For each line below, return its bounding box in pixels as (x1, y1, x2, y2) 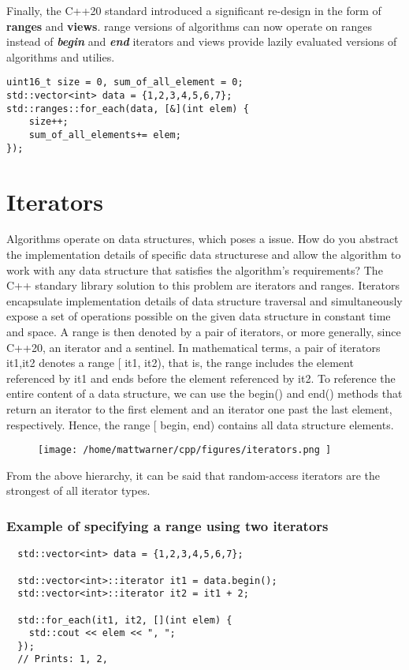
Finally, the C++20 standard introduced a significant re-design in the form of (6, 2, 381, 18)
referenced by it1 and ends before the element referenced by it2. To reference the (6, 369, 396, 386)
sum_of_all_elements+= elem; (28, 129, 181, 140)
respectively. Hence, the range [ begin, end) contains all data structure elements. (6, 416, 394, 432)
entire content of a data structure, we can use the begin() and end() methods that (6, 385, 403, 402)
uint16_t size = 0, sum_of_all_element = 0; (6, 77, 244, 88)
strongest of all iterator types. (6, 482, 151, 499)
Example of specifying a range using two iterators (6, 515, 329, 535)
